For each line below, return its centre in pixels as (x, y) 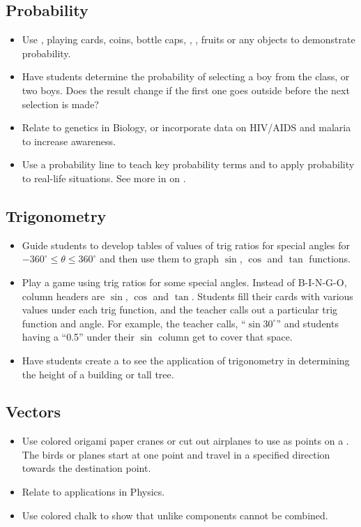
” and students (307, 323)
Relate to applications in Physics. (93, 492)
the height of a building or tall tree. (98, 374)
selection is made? (60, 104)
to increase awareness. (69, 141)
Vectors (33, 411)
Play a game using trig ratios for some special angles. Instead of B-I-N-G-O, (184, 282)
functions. (330, 259)
